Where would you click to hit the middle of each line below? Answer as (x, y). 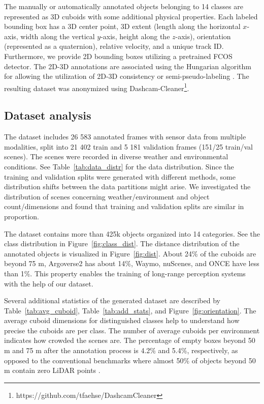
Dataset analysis (48, 115)
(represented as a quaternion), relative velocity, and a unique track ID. (114, 46)
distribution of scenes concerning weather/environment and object (107, 196)
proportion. (22, 216)
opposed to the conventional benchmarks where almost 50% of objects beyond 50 (130, 360)
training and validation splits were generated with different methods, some (120, 176)
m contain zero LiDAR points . (52, 370)
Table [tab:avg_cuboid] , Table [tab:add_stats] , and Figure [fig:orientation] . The (130, 310)
